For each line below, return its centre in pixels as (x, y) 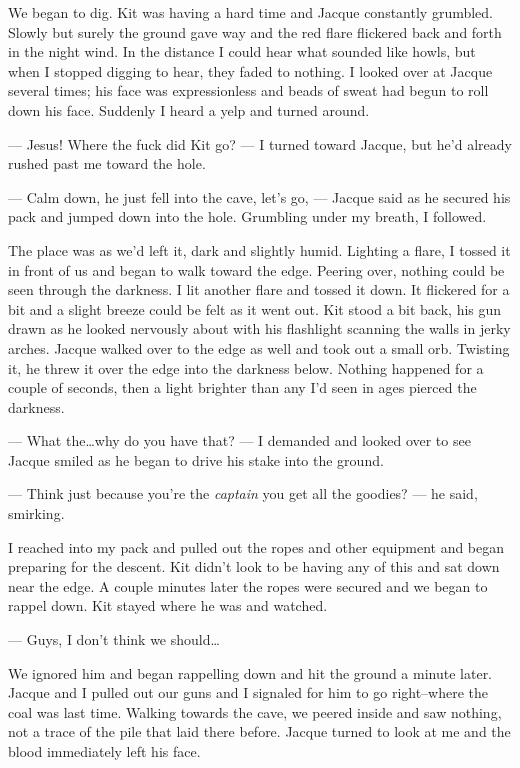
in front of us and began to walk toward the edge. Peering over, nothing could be (256, 269)
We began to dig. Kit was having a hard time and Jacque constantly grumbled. (251, 12)
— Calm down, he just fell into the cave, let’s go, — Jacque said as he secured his (259, 196)
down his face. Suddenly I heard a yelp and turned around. (189, 109)
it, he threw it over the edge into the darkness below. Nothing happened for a (246, 367)
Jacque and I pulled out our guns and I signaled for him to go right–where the (248, 692)
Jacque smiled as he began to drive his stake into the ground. (196, 459)
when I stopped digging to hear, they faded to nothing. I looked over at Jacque (250, 70)
